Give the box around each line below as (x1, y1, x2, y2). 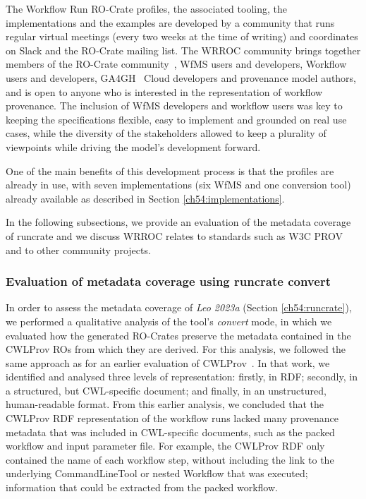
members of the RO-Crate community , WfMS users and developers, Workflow (6, 56, 347, 71)
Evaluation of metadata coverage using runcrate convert (6, 272, 331, 290)
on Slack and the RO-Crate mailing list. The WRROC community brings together (6, 42, 361, 57)
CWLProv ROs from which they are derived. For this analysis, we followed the (6, 342, 346, 356)
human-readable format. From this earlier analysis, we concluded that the (6, 397, 324, 411)
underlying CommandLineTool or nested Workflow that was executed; (6, 466, 308, 481)
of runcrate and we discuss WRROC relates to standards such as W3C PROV (6, 228, 343, 243)
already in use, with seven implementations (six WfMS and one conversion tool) (6, 177, 351, 192)
